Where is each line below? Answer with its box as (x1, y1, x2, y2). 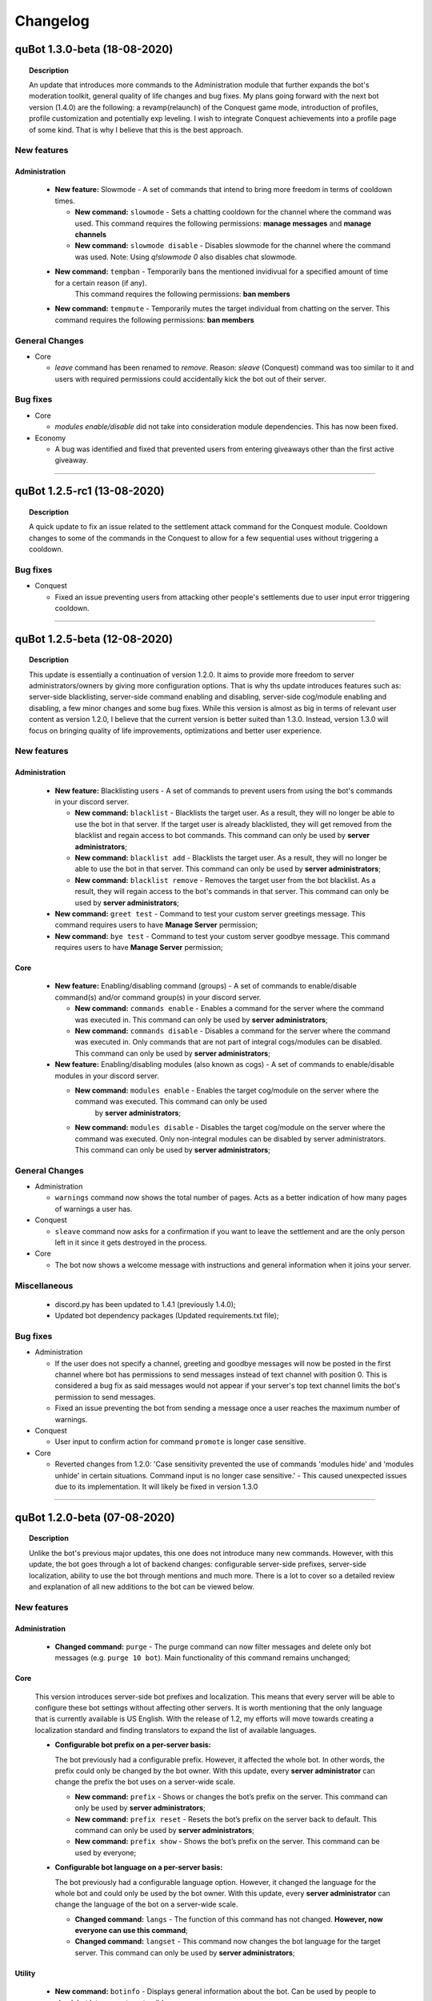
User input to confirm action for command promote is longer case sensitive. (54, 1437, 306, 1446)
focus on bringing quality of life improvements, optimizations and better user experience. (29, 725, 322, 736)
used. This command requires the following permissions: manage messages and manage (74, 219, 372, 228)
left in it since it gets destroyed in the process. (54, 1237, 207, 1248)
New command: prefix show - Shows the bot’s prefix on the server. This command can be (74, 1837, 380, 1847)
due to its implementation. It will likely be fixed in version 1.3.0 (54, 1482, 258, 1491)
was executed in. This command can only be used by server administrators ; (74, 1015, 328, 1025)
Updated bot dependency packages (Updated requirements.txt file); (54, 1311, 279, 1321)
